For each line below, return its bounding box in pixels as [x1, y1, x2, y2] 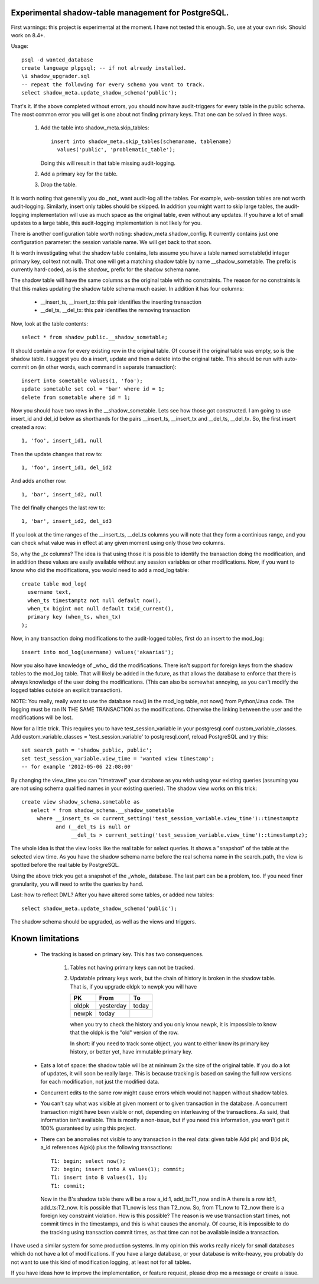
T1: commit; [51, 1182, 86, 1189]
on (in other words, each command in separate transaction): [30, 363, 177, 370]
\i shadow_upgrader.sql [21, 73, 90, 80]
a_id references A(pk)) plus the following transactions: [40, 1144, 172, 1151]
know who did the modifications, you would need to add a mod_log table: [11, 567, 189, 574]
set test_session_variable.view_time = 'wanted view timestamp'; [21, 755, 215, 762]
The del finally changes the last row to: [11, 504, 106, 511]
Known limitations [11, 934, 79, 944]
